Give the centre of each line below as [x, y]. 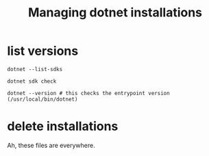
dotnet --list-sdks [35, 69]
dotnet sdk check [32, 81]
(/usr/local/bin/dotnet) [42, 99]
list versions [43, 51]
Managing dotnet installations [115, 13]
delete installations [63, 126]
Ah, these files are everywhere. [51, 145]
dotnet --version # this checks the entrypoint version [88, 93]
